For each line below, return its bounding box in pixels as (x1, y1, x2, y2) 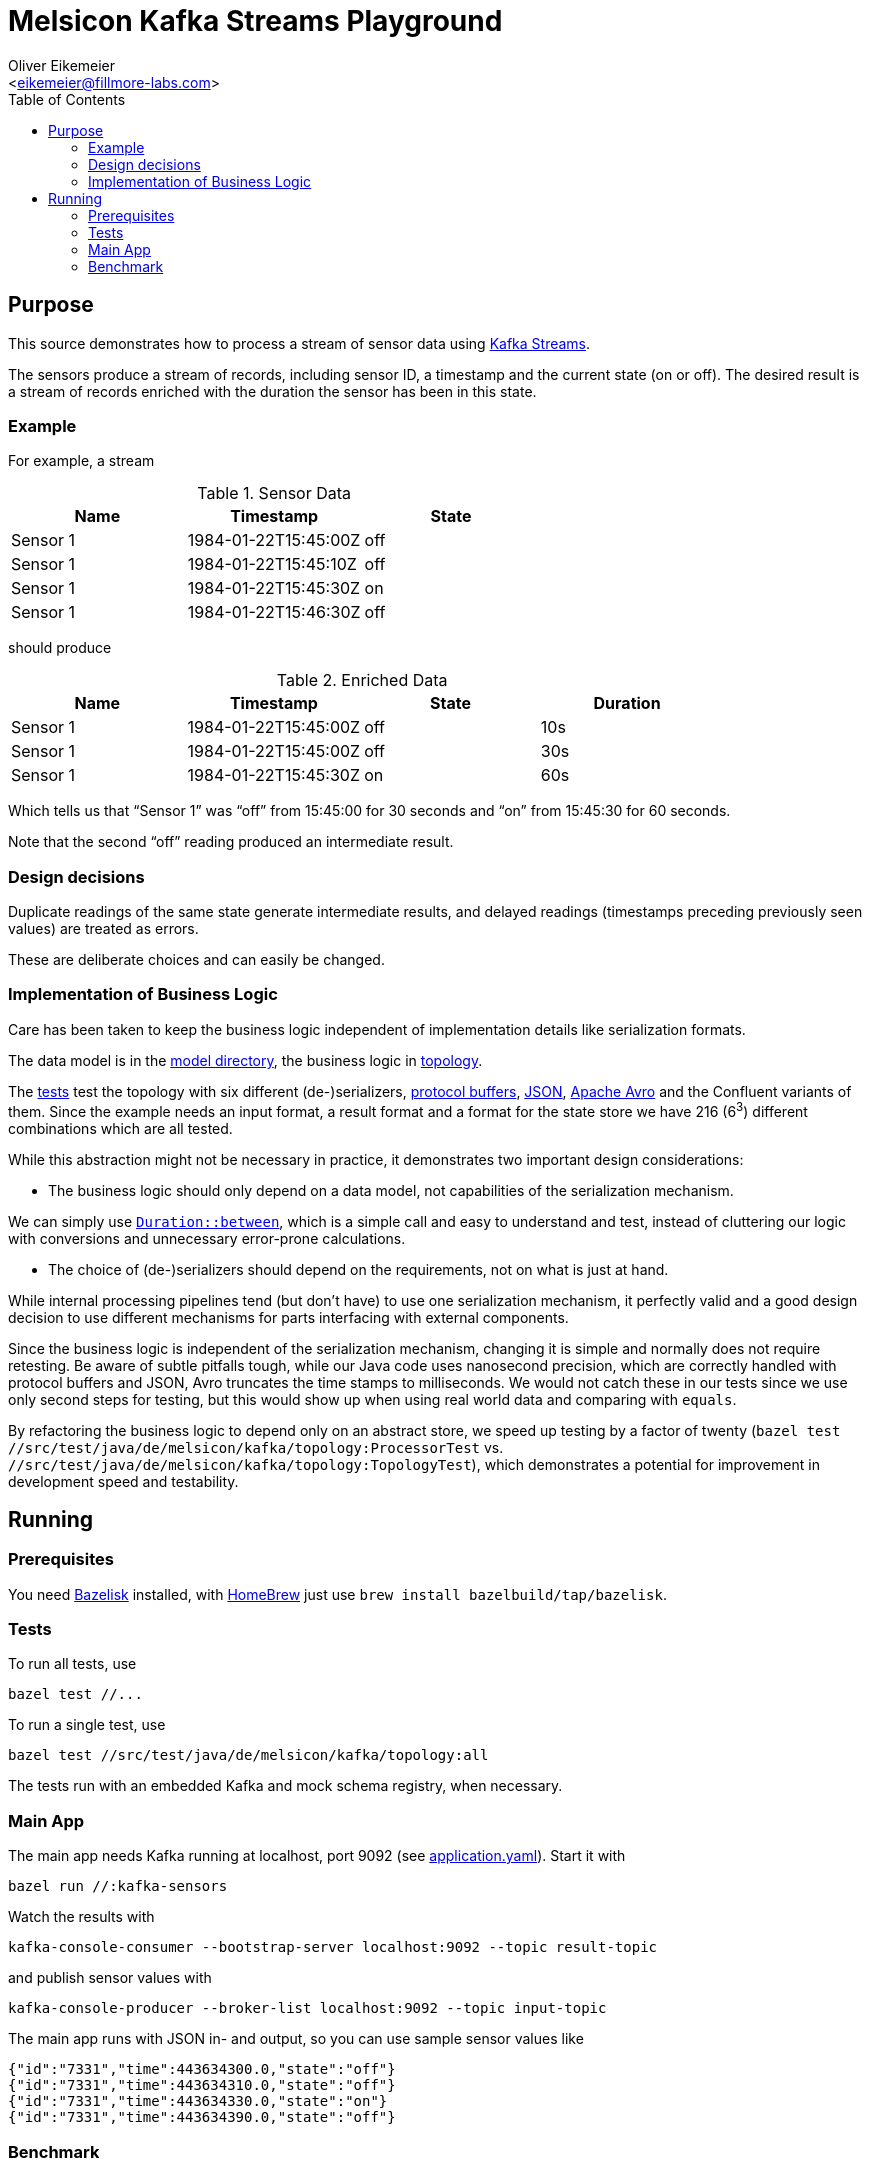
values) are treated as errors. (8, 920, 199, 938)
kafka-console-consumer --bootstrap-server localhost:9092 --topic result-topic (8, 1939, 658, 1956)
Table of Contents (8, 90, 126, 108)
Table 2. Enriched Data (276, 670, 448, 691)
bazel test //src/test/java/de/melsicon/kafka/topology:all (8, 1747, 489, 1764)
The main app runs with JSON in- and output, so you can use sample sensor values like (8, 2030, 584, 2048)
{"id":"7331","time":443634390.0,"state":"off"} (8, 2109, 396, 2126)
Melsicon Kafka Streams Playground (8, 4, 503, 38)
